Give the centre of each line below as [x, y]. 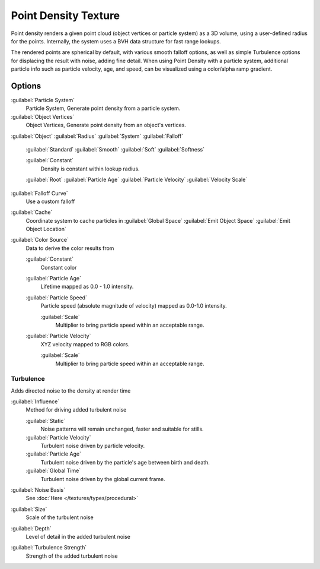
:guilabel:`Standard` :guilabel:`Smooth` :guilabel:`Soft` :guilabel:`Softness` [115, 149]
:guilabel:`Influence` [35, 402]
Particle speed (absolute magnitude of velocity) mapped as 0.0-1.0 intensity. [134, 306]
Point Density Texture [65, 15]
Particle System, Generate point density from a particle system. [103, 108]
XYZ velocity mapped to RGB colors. [85, 344]
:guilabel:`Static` [46, 421]
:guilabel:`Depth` [31, 528]
